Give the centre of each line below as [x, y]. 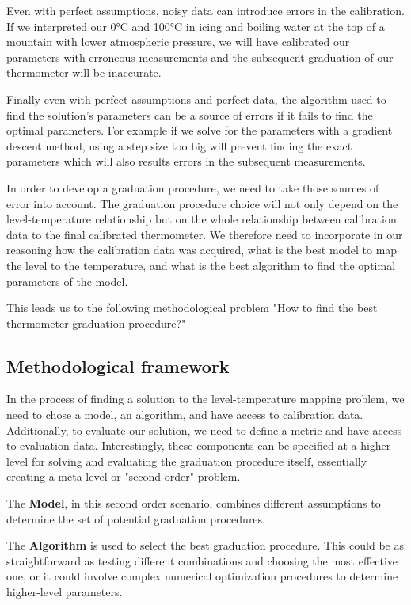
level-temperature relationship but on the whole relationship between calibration [202, 219]
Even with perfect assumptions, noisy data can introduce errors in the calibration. [205, 10]
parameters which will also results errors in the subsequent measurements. [186, 161]
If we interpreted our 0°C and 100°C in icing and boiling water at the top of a [196, 26]
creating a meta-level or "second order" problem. [124, 476]
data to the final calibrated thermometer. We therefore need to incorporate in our [205, 234]
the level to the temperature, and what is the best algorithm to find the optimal [201, 265]
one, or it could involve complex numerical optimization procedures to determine [202, 576]
